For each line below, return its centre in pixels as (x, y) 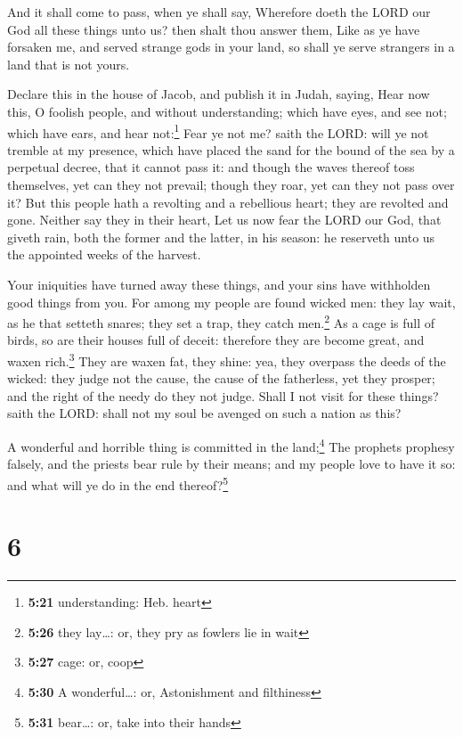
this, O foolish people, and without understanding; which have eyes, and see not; (227, 111)
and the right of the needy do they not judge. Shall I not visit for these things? (223, 395)
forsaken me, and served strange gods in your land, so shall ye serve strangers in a (231, 47)
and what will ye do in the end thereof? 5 (118, 483)
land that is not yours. (69, 64)
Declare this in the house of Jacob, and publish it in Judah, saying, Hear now (219, 94)
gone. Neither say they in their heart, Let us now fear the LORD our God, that (224, 220)
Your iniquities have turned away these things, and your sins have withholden (219, 284)
